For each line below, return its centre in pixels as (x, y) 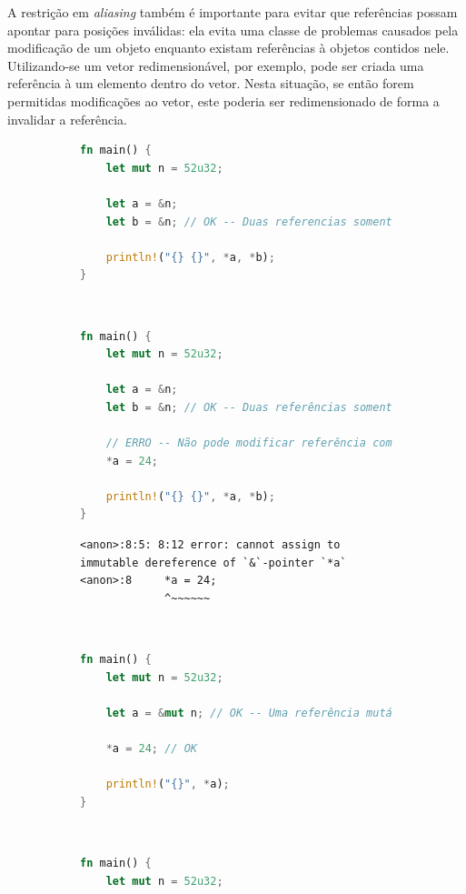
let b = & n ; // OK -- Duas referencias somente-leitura (278, 221)
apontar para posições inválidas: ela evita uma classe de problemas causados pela (233, 30)
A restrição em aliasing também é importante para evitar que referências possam (233, 12)
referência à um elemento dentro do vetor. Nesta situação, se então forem (211, 83)
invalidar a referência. (67, 119)
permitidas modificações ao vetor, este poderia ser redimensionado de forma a (223, 100)
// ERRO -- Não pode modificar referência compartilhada (282, 443)
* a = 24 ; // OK (151, 748)
